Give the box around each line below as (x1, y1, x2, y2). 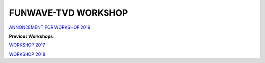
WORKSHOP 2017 (9, 42, 45, 48)
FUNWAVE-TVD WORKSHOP (9, 7, 128, 18)
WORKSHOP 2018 (9, 51, 46, 57)
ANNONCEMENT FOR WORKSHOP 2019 (9, 24, 91, 30)
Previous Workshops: (9, 33, 54, 39)
